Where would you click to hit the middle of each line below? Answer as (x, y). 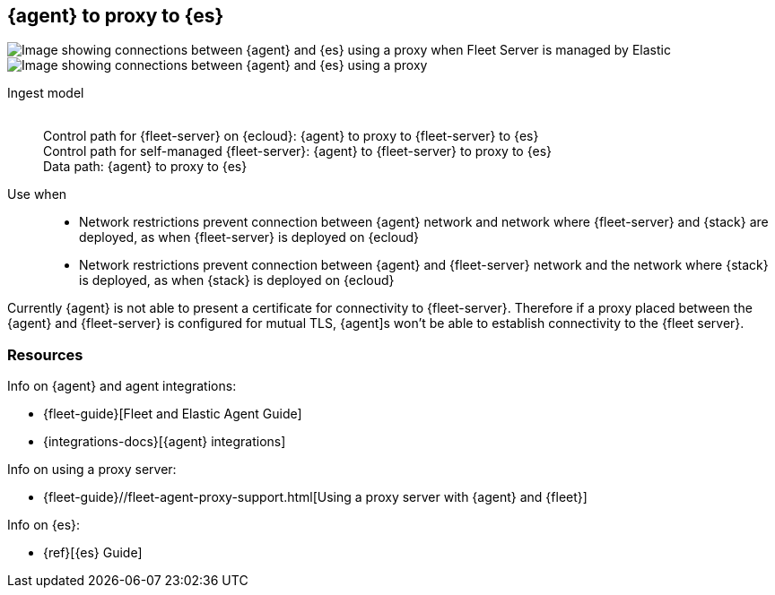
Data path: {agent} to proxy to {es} (145, 167)
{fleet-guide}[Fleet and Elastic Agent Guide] (173, 414)
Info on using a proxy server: (92, 470)
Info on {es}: (44, 525)
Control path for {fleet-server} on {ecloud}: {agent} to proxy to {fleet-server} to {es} (291, 136)
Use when (37, 194)
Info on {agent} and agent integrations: (122, 386)
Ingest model (46, 93)
